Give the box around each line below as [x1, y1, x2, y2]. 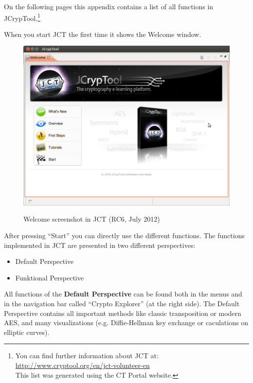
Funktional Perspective [15, 272, 84, 282]
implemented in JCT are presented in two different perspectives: [4, 240, 196, 250]
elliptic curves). [4, 327, 50, 337]
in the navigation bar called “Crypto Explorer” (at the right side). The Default [4, 298, 240, 308]
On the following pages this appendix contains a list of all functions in [4, 1, 214, 11]
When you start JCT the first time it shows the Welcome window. [4, 29, 201, 39]
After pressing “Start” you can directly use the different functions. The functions [4, 230, 245, 240]
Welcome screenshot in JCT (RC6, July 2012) [23, 214, 160, 224]
